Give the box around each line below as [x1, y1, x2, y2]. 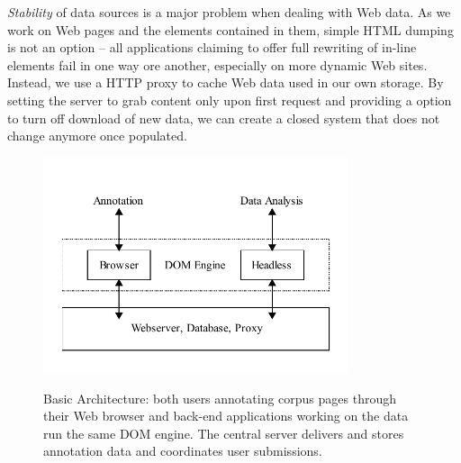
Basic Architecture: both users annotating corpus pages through [43, 388, 397, 407]
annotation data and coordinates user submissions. [43, 441, 322, 460]
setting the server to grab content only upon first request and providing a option [7, 90, 452, 109]
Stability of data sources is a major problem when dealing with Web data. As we [7, 3, 451, 21]
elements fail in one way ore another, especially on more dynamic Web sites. [7, 55, 428, 74]
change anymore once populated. [7, 126, 187, 145]
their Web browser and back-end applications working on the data [43, 406, 409, 425]
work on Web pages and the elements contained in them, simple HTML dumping [7, 20, 454, 39]
